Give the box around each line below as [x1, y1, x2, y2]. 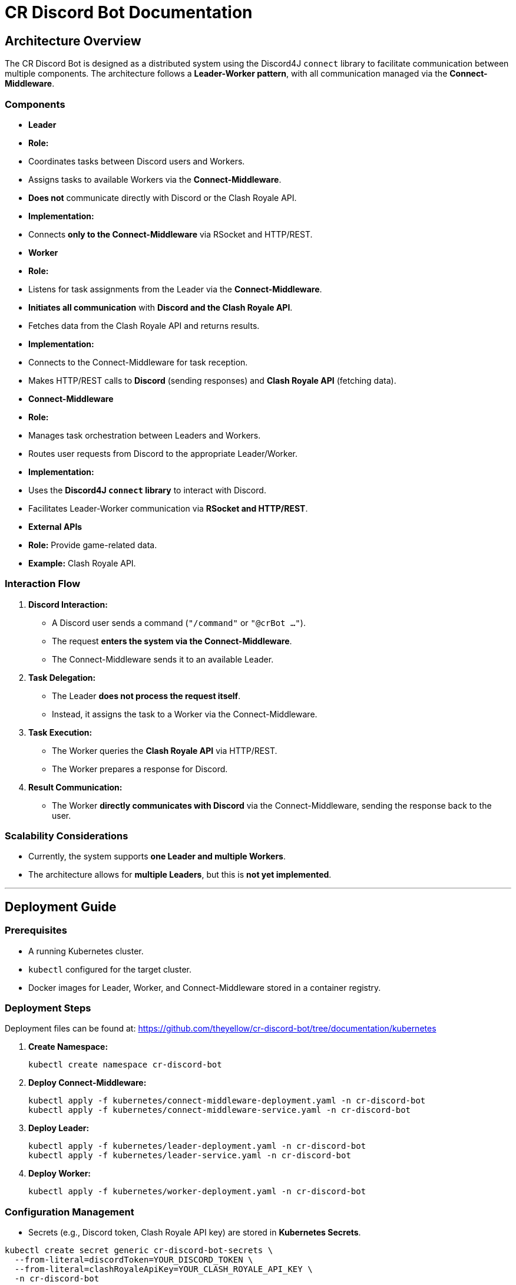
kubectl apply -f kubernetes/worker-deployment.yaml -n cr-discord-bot [28, 1187, 366, 1197]
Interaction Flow [5, 578, 81, 590]
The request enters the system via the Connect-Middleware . [52, 635, 292, 646]
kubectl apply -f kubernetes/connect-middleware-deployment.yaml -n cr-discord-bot [28, 1096, 426, 1106]
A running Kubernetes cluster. [28, 945, 144, 956]
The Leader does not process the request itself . [52, 690, 241, 701]
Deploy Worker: [28, 1168, 91, 1179]
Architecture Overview [5, 33, 141, 48]
